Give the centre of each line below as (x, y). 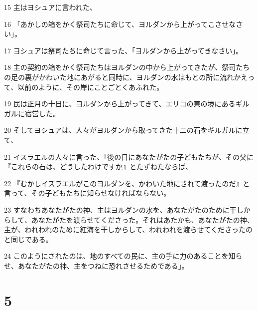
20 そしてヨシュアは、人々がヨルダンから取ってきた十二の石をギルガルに (123, 130)
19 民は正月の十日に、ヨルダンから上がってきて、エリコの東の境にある (120, 104)
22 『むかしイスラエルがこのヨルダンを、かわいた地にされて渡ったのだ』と (127, 183)
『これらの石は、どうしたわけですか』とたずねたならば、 (98, 166)
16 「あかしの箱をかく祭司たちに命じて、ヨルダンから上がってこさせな (120, 24)
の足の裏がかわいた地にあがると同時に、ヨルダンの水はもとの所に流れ (119, 77)
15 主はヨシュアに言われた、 (50, 7)
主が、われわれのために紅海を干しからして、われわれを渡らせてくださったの (129, 229)
